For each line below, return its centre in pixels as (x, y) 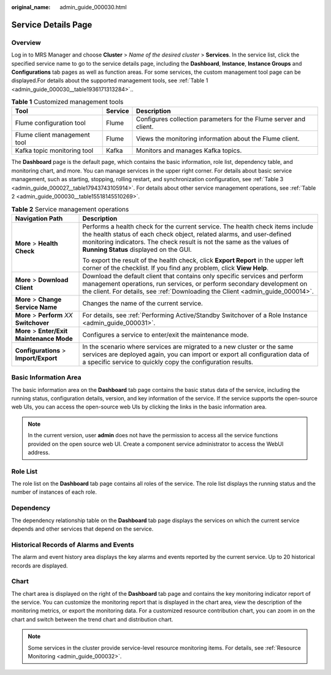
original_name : (31, 7)
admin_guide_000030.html (93, 7)
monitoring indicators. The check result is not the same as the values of (186, 241)
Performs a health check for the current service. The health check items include (198, 226)
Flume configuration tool (50, 123)
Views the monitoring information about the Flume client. (218, 139)
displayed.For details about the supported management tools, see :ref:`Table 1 (110, 80)
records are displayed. (40, 566)
